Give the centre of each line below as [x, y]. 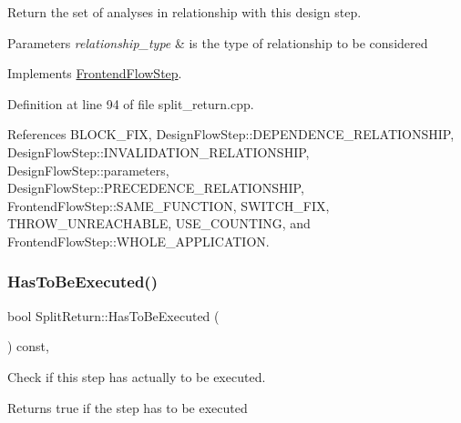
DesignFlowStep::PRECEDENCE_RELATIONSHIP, [156, 188]
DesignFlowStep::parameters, [88, 170]
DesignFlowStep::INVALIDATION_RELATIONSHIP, [159, 151]
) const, [28, 346]
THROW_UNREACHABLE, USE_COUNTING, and [159, 223]
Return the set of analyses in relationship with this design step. [184, 12]
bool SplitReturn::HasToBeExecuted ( [113, 315]
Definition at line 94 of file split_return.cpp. [131, 103]
